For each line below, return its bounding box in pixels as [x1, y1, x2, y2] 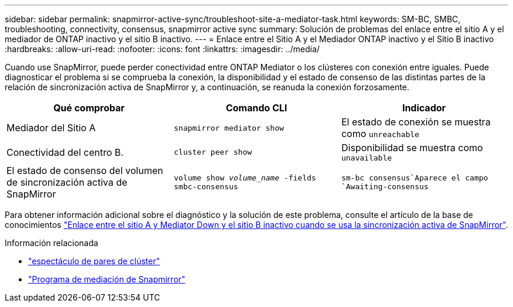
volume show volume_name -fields [173, 173, 316, 182]
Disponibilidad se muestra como [341, 142, 483, 153]
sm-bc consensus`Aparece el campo [341, 173, 488, 182]
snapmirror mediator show [173, 123, 284, 132]
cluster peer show [173, 148, 252, 156]
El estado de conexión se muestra [341, 116, 491, 128]
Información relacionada [5, 238, 98, 248]
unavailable [341, 153, 392, 162]
